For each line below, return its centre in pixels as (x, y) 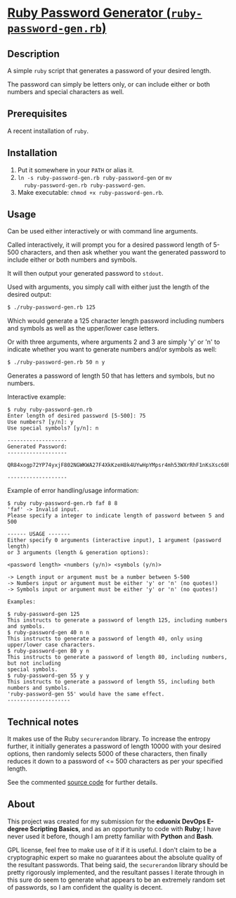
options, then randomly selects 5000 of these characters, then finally (107, 753)
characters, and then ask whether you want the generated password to (123, 252)
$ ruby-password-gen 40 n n (48, 633)
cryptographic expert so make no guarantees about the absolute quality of (115, 857)
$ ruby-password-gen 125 (44, 614)
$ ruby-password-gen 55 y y (48, 676)
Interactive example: (37, 397)
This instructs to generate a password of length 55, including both (111, 682)
